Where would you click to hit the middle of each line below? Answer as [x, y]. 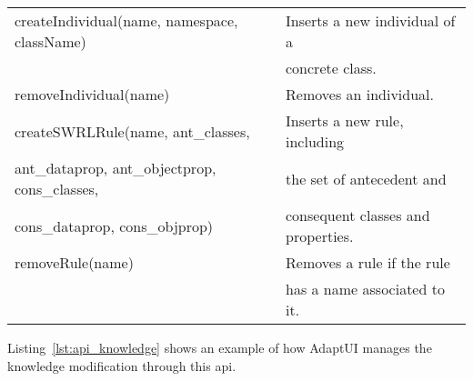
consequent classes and [358, 215]
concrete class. [331, 68]
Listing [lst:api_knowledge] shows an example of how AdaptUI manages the [220, 347]
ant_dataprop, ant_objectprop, [116, 168]
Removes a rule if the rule [368, 262]
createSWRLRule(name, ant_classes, [132, 131]
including [315, 141]
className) [50, 41]
